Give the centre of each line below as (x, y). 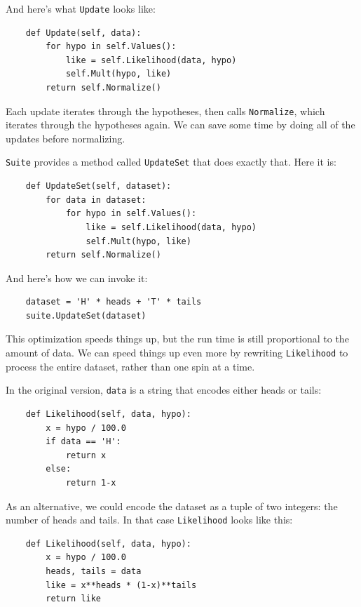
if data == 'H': (83, 442)
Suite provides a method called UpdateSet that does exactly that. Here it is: (171, 162)
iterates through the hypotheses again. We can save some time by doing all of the (180, 125)
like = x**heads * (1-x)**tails (121, 585)
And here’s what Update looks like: (81, 8)
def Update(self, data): (83, 33)
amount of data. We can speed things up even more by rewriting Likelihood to (177, 353)
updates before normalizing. (66, 138)
